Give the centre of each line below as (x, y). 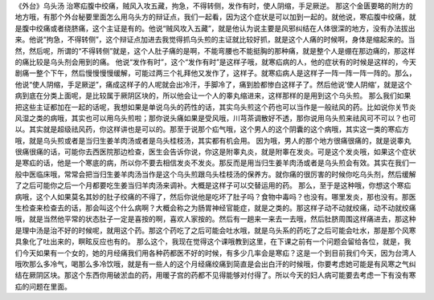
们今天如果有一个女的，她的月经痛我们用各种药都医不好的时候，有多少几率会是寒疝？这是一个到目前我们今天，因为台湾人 (215, 253)
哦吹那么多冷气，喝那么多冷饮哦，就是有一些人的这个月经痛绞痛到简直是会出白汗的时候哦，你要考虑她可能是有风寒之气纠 (215, 264)
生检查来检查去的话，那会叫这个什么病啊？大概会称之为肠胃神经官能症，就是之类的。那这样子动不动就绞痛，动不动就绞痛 (215, 208)
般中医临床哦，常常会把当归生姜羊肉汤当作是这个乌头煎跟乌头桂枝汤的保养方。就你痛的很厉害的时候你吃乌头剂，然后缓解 (215, 174)
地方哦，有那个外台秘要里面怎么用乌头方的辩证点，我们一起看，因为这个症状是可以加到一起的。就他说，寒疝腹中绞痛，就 (215, 17)
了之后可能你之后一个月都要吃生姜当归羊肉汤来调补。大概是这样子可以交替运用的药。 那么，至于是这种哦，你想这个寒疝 (213, 185)
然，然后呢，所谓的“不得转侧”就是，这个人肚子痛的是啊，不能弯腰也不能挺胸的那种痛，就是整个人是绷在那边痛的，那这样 (215, 51)
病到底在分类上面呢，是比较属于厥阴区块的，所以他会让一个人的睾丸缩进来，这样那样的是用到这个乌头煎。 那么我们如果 (213, 95)
